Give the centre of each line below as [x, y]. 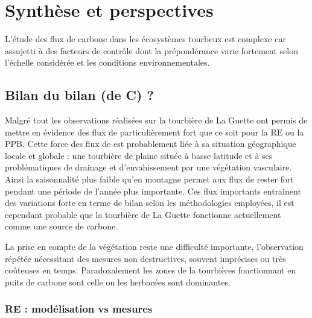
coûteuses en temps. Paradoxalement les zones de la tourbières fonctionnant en [151, 270]
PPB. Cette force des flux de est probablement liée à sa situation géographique [151, 144]
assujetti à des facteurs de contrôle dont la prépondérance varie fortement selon [151, 50]
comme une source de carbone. [62, 226]
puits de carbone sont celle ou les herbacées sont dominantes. [118, 282]
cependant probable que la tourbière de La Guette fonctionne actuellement [143, 214]
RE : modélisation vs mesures [79, 309]
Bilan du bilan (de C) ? [79, 95]
